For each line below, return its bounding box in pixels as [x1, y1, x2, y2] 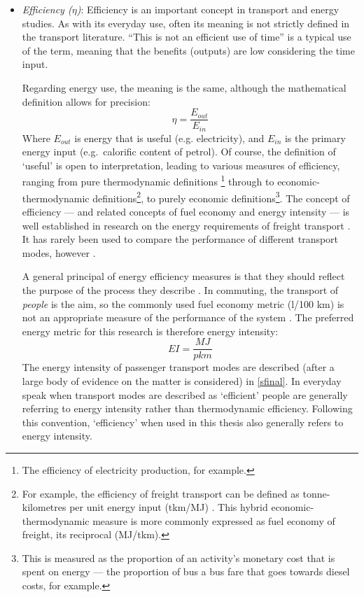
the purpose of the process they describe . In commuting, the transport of [22, 282, 339, 297]
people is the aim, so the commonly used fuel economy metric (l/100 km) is [22, 296, 344, 311]
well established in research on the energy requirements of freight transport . [22, 218, 351, 232]
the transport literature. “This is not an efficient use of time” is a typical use [22, 29, 351, 44]
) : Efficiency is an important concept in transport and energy [76, 2, 339, 16]
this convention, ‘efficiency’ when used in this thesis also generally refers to [22, 414, 344, 429]
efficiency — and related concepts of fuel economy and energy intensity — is [22, 204, 350, 218]
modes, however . [22, 245, 96, 260]
